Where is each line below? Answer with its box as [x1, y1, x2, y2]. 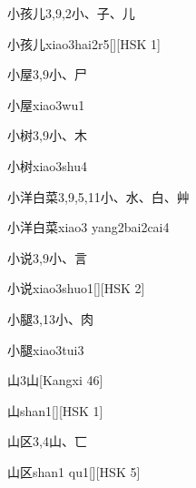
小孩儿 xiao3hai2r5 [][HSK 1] [7, 34, 161, 53]
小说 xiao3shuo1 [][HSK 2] [7, 279, 145, 298]
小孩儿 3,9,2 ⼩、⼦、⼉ [7, 4, 135, 22]
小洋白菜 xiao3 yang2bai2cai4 [7, 218, 170, 237]
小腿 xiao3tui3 [7, 340, 84, 359]
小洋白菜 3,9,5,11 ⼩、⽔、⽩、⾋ [7, 187, 190, 206]
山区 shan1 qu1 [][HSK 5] [7, 462, 141, 481]
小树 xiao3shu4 [7, 156, 87, 175]
